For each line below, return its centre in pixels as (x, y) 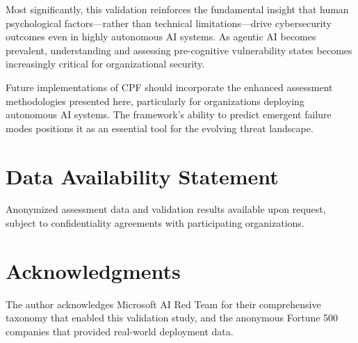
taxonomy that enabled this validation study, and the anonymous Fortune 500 (172, 318)
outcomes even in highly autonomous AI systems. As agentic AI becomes (161, 37)
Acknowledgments (93, 270)
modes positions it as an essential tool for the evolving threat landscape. (160, 128)
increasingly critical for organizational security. (105, 64)
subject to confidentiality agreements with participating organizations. (155, 223)
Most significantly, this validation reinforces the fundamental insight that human (177, 9)
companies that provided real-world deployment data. (120, 331)
